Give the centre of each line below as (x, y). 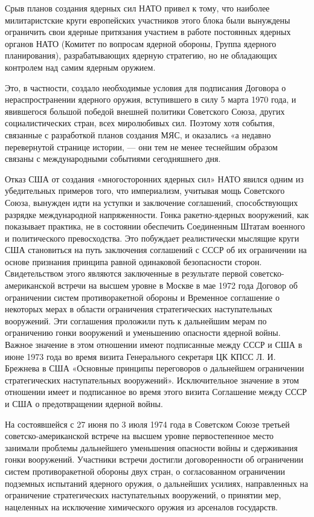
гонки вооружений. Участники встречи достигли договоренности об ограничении (154, 459)
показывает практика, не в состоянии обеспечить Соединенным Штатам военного (155, 226)
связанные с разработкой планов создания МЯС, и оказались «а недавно (138, 134)
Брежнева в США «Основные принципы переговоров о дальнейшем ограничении (155, 368)
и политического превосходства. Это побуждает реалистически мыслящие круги (152, 238)
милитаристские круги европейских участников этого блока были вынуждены (148, 20)
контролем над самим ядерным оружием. (80, 67)
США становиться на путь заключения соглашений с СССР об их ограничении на (156, 250)
